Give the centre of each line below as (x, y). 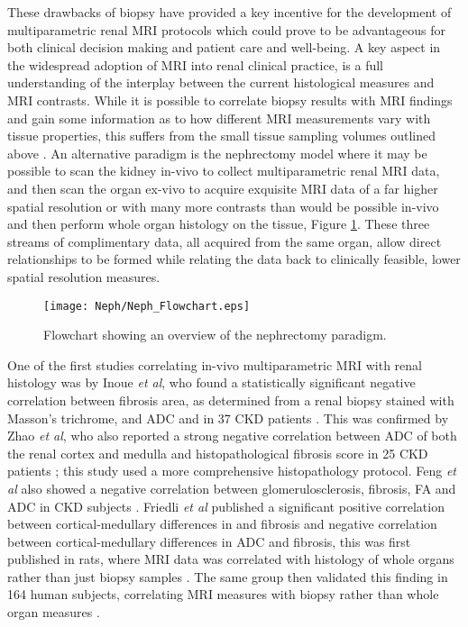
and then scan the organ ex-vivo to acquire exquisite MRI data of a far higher (223, 188)
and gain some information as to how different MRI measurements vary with (219, 118)
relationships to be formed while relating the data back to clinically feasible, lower (234, 259)
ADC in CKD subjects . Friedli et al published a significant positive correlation (226, 506)
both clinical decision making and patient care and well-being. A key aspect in (224, 47)
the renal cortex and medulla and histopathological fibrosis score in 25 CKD (218, 453)
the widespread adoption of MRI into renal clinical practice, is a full (195, 64)
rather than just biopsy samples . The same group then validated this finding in (228, 576)
